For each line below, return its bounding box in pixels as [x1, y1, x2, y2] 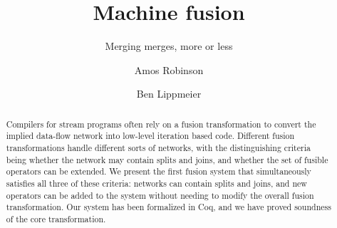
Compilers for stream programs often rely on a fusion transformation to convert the [6, 118, 316, 130]
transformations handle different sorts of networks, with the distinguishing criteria [6, 142, 311, 154]
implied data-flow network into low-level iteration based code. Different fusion [6, 130, 295, 142]
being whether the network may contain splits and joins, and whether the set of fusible [6, 153, 328, 165]
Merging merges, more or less [105, 38, 233, 53]
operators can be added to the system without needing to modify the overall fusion [6, 189, 314, 201]
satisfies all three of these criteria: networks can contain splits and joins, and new [6, 177, 307, 189]
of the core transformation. [6, 212, 106, 224]
